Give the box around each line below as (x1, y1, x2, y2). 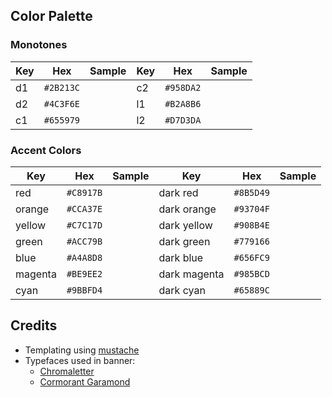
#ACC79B (66, 235, 103, 247)
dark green (158, 234, 211, 248)
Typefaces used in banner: (24, 354, 136, 366)
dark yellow (158, 218, 213, 232)
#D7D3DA (164, 114, 202, 126)
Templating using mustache (24, 344, 140, 356)
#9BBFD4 (66, 284, 103, 296)
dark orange (158, 202, 217, 216)
